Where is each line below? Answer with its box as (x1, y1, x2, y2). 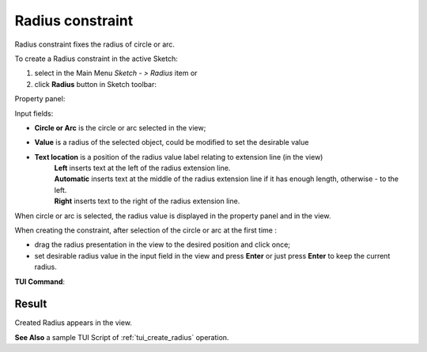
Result (14, 297, 47, 311)
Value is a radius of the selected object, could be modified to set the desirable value (34, 138, 309, 147)
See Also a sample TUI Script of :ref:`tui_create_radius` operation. (14, 332, 229, 342)
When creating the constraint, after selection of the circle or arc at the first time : (14, 225, 277, 235)
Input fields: (14, 108, 54, 118)
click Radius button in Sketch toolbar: (34, 79, 157, 89)
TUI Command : (14, 277, 66, 286)
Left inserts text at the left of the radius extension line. (54, 163, 231, 173)
